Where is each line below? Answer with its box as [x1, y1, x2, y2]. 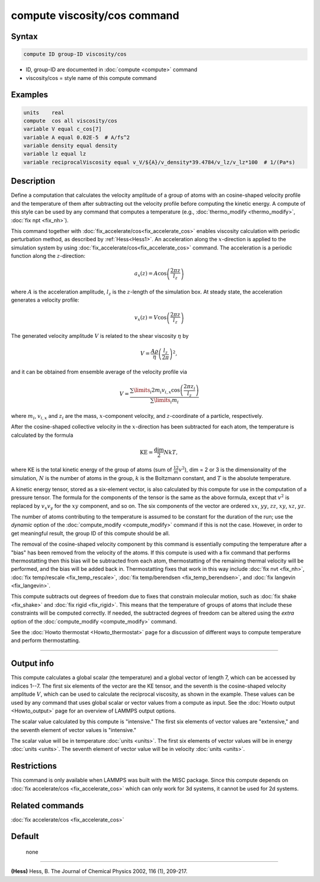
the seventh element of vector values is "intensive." [11, 726, 136, 733]
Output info [11, 659, 55, 669]
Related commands [11, 800, 84, 810]
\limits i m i [153, 397, 179, 405]
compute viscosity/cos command [11, 9, 180, 22]
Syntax [11, 31, 38, 41]
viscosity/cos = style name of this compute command [25, 74, 157, 81]
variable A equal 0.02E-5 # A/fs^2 [23, 134, 130, 140]
